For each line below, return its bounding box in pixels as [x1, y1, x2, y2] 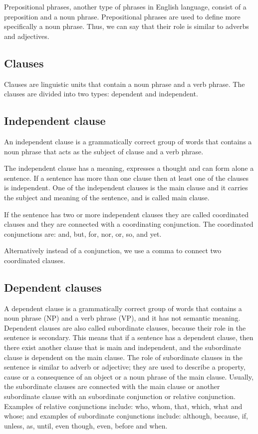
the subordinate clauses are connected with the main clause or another [4, 381, 220, 392]
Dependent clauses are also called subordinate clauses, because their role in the [4, 322, 246, 333]
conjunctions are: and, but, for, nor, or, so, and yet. [4, 228, 162, 239]
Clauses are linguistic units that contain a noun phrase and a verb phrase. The [4, 78, 245, 89]
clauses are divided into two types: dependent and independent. [4, 88, 198, 99]
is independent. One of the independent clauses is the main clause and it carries [4, 182, 248, 193]
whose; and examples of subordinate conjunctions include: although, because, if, [4, 411, 248, 421]
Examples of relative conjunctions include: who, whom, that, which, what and [4, 401, 243, 411]
